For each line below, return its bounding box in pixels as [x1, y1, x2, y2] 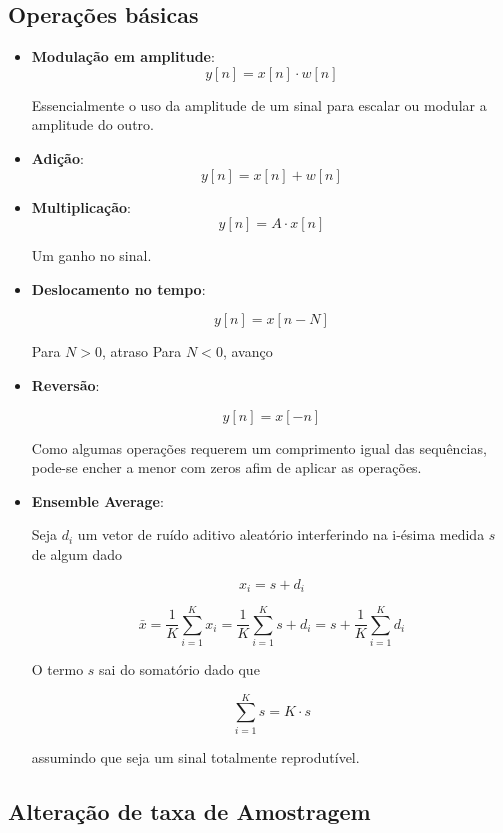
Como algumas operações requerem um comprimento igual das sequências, [31, 437, 487, 458]
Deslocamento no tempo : [31, 278, 206, 299]
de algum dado [31, 543, 123, 564]
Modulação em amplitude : [31, 46, 215, 67]
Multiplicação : [31, 196, 132, 217]
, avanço [222, 341, 273, 362]
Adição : [31, 147, 84, 168]
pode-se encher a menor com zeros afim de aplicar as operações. [31, 457, 422, 478]
